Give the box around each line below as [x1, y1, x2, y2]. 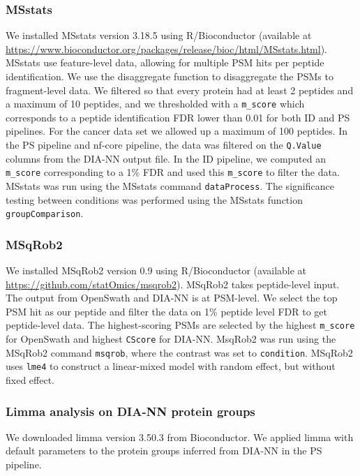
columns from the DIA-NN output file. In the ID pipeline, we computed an [6, 151, 327, 165]
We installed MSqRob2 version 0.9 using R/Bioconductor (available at [6, 263, 307, 278]
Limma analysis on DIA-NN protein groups [6, 402, 255, 419]
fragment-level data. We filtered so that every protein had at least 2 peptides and [6, 82, 354, 97]
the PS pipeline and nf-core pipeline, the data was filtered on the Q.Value [6, 137, 322, 152]
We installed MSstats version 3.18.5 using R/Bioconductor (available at [6, 28, 312, 43]
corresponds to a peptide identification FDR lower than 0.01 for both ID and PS [6, 110, 350, 124]
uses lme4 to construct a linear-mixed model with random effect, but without [6, 359, 336, 373]
